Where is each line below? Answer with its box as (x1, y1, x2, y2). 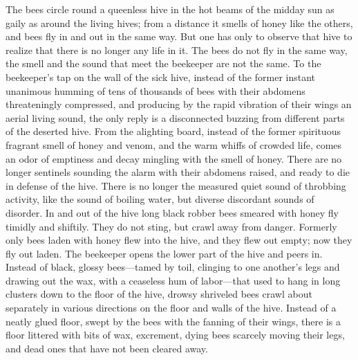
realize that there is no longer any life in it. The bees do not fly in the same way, (6, 42, 348, 57)
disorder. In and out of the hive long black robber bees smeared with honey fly (6, 205, 339, 219)
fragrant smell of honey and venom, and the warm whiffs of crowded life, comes (6, 137, 342, 152)
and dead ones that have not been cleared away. (6, 341, 208, 355)
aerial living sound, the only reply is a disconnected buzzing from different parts (6, 110, 345, 125)
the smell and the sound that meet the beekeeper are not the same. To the (6, 56, 321, 71)
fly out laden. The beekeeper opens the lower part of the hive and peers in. (6, 246, 323, 260)
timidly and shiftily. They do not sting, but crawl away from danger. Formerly (6, 219, 337, 233)
